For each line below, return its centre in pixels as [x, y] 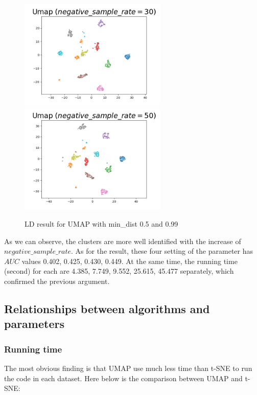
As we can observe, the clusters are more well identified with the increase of [123, 241]
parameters [34, 324]
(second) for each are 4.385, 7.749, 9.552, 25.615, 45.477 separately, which [119, 271]
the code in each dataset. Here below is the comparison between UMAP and [123, 378]
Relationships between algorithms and [107, 308]
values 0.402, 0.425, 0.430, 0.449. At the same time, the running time [130, 261]
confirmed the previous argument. [57, 281]
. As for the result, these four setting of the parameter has [162, 251]
